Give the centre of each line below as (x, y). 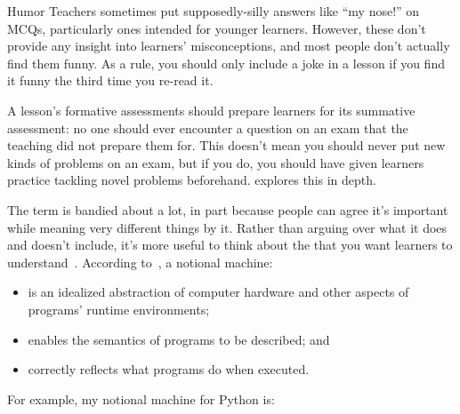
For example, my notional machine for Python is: (141, 398)
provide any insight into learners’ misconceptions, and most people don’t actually (229, 46)
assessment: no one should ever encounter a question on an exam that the (208, 127)
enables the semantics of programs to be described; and (179, 339)
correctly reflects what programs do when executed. (169, 369)
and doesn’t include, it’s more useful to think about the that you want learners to (230, 245)
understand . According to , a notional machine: (140, 262)
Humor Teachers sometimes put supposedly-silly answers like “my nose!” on (214, 11)
